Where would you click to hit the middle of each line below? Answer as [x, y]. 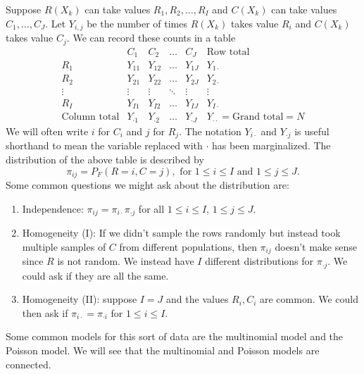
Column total [90, 117]
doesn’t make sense [316, 246]
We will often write [47, 131]
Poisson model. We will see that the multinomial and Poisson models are [163, 350]
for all [151, 208]
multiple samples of [64, 246]
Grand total [258, 117]
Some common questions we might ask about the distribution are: [148, 185]
